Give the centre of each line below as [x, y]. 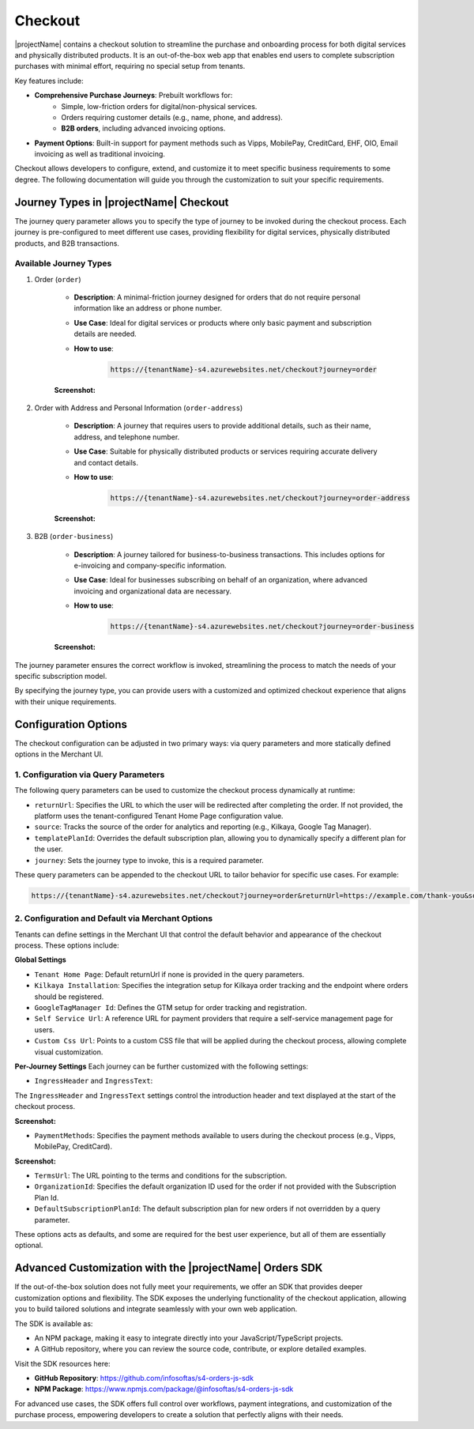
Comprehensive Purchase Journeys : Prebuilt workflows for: [134, 96]
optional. [29, 1246]
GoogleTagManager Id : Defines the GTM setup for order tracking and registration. [171, 1008]
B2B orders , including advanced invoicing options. [143, 128]
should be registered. [69, 997]
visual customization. [69, 1052]
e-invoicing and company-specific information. [150, 566]
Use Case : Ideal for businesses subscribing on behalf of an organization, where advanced [220, 580]
